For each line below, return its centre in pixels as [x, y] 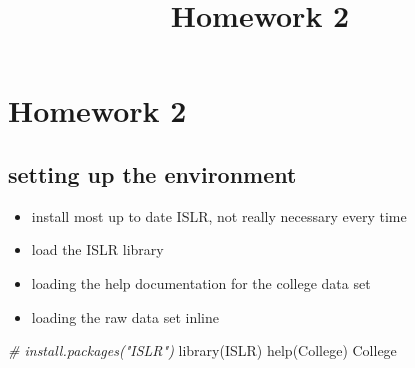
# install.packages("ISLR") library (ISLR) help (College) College [202, 350]
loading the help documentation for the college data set [201, 282]
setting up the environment [152, 173]
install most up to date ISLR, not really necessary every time [219, 215]
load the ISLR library [97, 249]
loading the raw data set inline [125, 316]
